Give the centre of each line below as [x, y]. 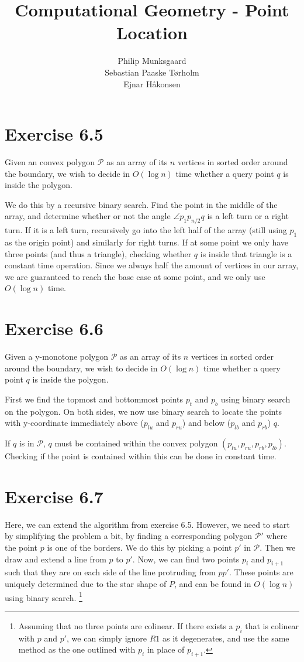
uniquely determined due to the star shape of [86, 583]
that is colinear [272, 625]
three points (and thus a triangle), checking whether [98, 253]
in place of [166, 649]
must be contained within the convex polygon [136, 443]
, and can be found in [213, 583]
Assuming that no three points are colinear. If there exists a [126, 625]
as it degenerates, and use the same [226, 638]
